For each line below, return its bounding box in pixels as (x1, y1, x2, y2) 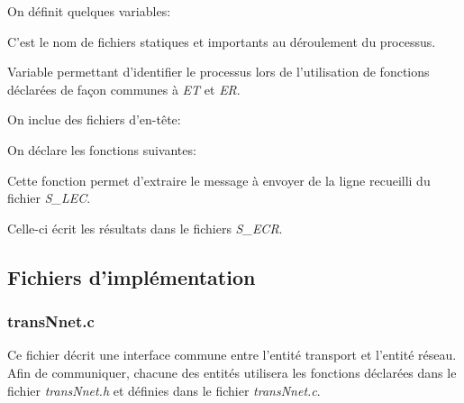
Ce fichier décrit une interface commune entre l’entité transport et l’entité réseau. (7, 345, 457, 364)
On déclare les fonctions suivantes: (7, 140, 196, 159)
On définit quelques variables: (7, 2, 171, 20)
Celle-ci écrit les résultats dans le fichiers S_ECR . (7, 218, 283, 237)
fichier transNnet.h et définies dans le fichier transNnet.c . (7, 380, 321, 399)
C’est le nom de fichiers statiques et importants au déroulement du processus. (7, 32, 436, 50)
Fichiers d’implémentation (7, 262, 256, 290)
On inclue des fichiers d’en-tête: (7, 110, 181, 129)
